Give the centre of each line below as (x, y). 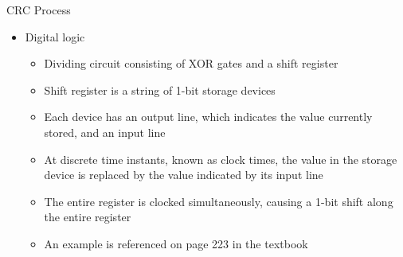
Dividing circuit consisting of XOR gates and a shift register (191, 63)
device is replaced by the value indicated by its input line (184, 175)
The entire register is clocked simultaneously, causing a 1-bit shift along (219, 201)
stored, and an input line (105, 132)
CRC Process (39, 10)
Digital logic (55, 36)
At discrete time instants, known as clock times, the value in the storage (221, 159)
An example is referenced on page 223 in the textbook (176, 243)
